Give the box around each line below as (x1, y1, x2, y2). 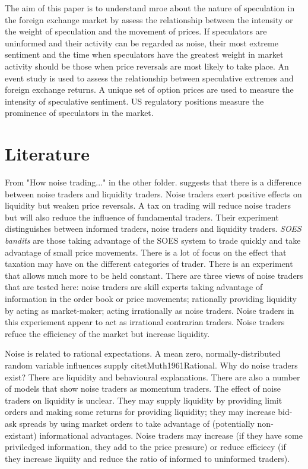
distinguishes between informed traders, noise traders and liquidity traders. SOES (5, 222, 301, 235)
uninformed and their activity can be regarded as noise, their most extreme (5, 36, 278, 49)
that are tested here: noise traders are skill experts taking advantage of (5, 281, 263, 293)
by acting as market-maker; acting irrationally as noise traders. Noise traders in (5, 304, 294, 316)
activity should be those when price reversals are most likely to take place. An (5, 59, 289, 72)
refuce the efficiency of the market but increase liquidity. (5, 327, 210, 339)
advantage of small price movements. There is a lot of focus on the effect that (5, 245, 287, 258)
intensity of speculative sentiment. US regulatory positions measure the (5, 95, 264, 107)
